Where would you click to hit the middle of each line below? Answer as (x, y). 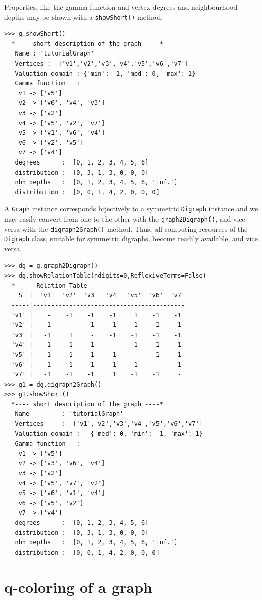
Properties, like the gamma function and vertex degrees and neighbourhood (121, 7)
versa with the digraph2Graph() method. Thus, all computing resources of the (126, 228)
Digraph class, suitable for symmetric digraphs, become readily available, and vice (131, 238)
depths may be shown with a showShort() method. (84, 16)
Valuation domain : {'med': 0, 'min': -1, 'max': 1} (109, 434)
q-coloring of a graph (78, 587)
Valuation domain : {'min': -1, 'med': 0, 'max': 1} (105, 73)
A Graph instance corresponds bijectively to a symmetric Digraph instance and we (131, 209)
